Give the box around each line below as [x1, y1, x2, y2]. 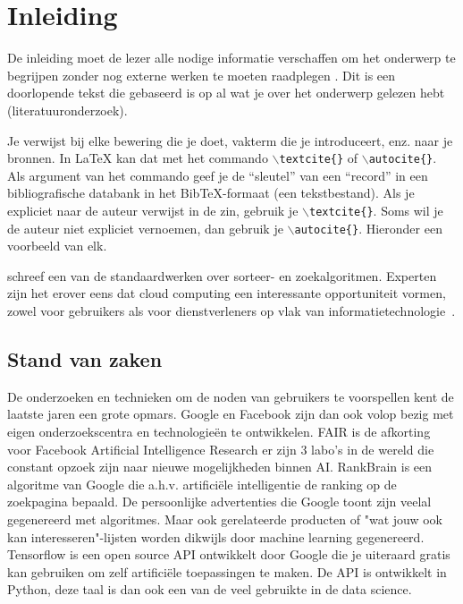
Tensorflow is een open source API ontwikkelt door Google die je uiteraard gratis [7, 545, 450, 564]
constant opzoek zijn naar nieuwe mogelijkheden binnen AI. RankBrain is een [7, 457, 433, 476]
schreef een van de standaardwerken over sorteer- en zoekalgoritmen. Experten [7, 266, 437, 285]
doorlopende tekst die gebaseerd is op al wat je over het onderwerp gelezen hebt [7, 83, 445, 102]
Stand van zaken [7, 345, 163, 373]
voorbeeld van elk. [7, 236, 107, 255]
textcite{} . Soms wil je [308, 200, 443, 219]
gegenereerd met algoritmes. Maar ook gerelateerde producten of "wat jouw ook [7, 509, 443, 528]
